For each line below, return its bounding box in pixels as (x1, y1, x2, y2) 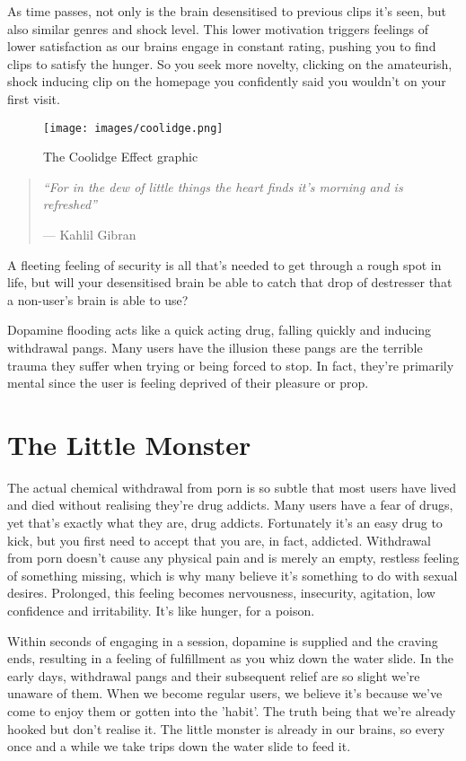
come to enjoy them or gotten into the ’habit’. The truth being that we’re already (7, 702, 456, 720)
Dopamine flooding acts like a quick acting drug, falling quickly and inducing (7, 320, 432, 339)
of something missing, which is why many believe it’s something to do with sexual (7, 565, 458, 584)
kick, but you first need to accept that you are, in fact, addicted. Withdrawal (7, 530, 431, 549)
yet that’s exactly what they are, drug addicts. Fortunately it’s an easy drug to (7, 513, 443, 532)
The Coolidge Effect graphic (43, 147, 198, 166)
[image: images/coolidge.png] (43, 121, 224, 135)
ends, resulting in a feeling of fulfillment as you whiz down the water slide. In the (7, 649, 453, 668)
